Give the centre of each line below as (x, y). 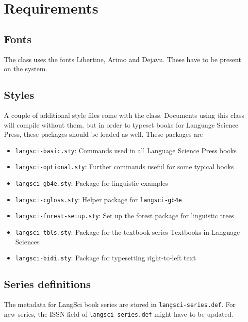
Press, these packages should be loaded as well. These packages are (103, 134)
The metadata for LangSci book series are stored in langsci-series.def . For (120, 304)
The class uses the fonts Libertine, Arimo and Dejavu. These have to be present (123, 59)
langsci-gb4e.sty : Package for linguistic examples (92, 183)
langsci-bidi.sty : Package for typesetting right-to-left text (106, 258)
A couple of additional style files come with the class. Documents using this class (124, 115)
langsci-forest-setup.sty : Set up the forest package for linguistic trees (125, 216)
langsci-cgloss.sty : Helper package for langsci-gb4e (99, 199)
